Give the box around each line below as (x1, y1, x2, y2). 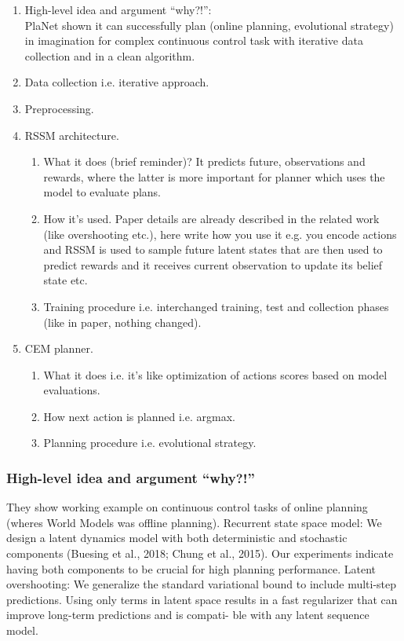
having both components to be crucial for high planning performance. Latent (6, 560, 377, 577)
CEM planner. (24, 340, 93, 357)
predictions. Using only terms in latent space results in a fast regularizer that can (6, 591, 398, 607)
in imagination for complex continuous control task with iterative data (24, 32, 363, 49)
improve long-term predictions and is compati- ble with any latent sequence (6, 606, 369, 623)
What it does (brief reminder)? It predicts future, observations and (43, 153, 366, 170)
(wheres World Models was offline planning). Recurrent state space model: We (6, 514, 382, 530)
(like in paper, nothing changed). (43, 313, 202, 330)
